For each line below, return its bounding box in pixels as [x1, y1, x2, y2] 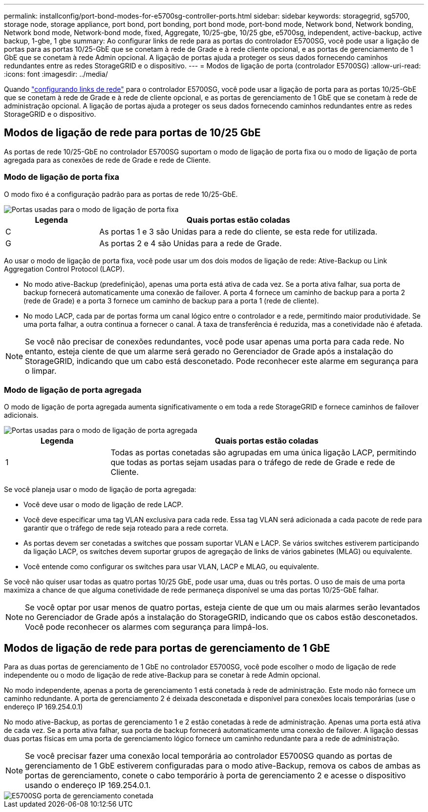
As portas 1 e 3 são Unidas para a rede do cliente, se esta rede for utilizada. [99, 226, 378, 236]
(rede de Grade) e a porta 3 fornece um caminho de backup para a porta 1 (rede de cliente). [23, 296, 319, 305]
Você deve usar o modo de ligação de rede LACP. [23, 500, 183, 509]
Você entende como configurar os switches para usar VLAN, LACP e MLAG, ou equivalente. [23, 562, 319, 571]
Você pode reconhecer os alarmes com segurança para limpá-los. [25, 622, 269, 632]
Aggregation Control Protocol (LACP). [4, 264, 125, 273]
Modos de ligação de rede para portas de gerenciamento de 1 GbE [4, 641, 330, 654]
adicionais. [4, 411, 39, 420]
